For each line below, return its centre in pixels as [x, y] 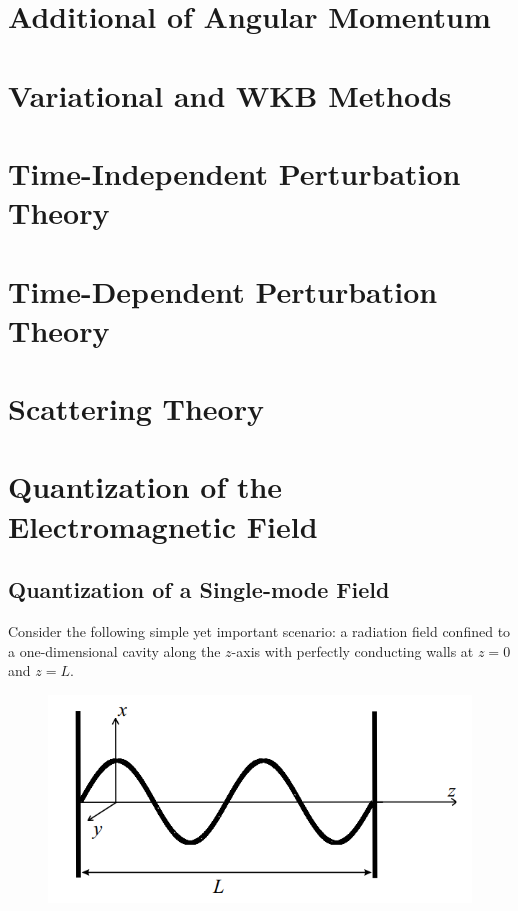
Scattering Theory [136, 408]
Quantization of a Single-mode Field [199, 589]
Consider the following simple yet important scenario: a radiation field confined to [259, 631]
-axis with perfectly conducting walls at [352, 650]
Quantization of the [145, 486]
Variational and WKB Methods [230, 94]
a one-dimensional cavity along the [114, 650]
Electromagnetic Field [163, 525]
